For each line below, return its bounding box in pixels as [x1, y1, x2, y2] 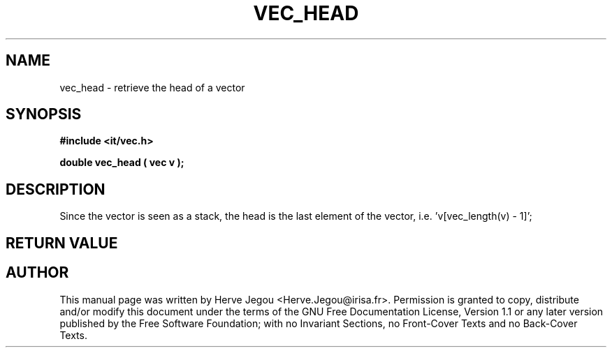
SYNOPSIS [6, 105, 82, 123]
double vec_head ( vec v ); [59, 156, 184, 169]
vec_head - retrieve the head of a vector [59, 81, 245, 93]
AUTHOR [6, 264, 69, 282]
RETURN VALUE [6, 234, 118, 252]
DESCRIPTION [6, 180, 105, 198]
